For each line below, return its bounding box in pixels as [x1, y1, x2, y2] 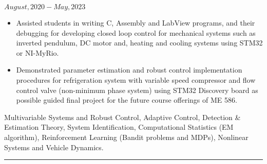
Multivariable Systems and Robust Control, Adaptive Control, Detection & [4, 111, 241, 122]
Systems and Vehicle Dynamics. [4, 142, 104, 152]
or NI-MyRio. [16, 47, 59, 58]
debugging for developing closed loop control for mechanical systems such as [16, 27, 256, 38]
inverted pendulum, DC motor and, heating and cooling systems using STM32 [16, 37, 263, 48]
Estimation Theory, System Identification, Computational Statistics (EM [4, 122, 234, 132]
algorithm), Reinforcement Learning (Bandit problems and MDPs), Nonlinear [4, 131, 249, 142]
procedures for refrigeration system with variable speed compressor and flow [16, 74, 256, 85]
